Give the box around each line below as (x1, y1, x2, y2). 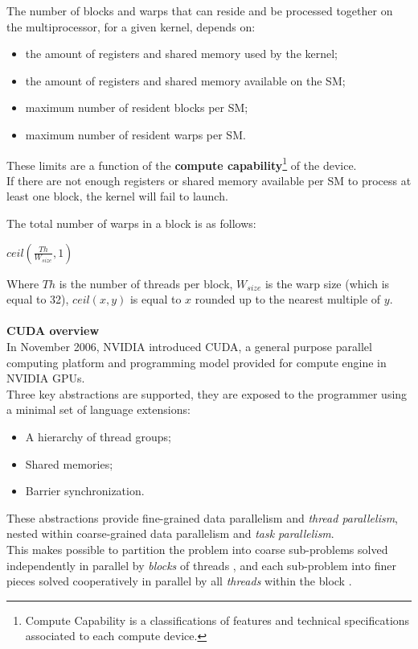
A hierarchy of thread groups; (25, 428, 171, 444)
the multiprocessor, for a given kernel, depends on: (6, 18, 256, 35)
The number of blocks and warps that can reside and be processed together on (6, 2, 393, 19)
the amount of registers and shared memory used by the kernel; (25, 45, 338, 62)
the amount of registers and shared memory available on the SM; (25, 72, 346, 89)
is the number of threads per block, (59, 275, 233, 291)
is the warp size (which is (264, 275, 390, 291)
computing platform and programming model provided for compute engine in (6, 353, 387, 370)
